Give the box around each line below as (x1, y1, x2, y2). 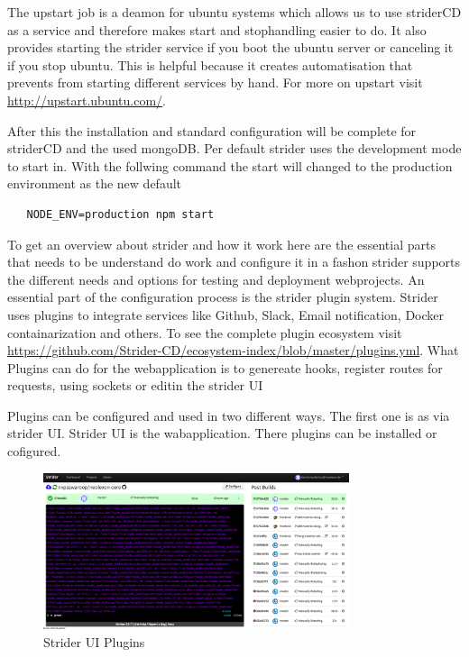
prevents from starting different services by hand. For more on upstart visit (7, 73, 423, 92)
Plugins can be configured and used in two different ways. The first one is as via (7, 406, 450, 424)
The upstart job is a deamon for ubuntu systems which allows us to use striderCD (7, 3, 462, 21)
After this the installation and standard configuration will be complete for (7, 121, 417, 140)
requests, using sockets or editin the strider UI (7, 376, 263, 395)
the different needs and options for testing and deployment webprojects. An (7, 269, 425, 288)
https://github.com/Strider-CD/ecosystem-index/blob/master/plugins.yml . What (7, 341, 459, 360)
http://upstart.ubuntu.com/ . (7, 90, 166, 109)
